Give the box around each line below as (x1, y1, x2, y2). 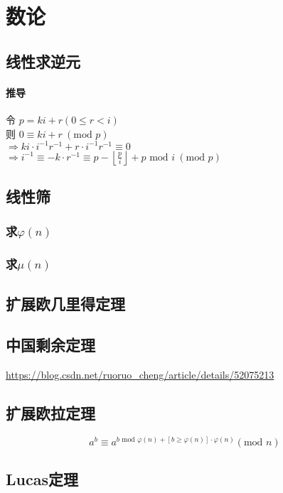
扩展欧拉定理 (6, 402, 95, 424)
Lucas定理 (6, 468, 78, 490)
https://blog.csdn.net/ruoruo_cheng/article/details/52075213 (6, 367, 274, 382)
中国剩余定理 (6, 334, 95, 356)
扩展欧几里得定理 (6, 292, 125, 314)
